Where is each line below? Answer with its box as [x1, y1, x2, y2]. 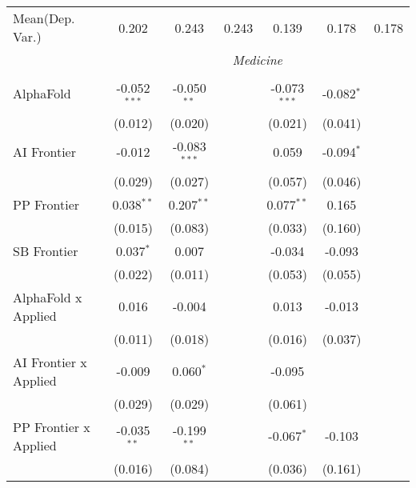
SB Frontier [13, 241, 78, 260]
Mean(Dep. [13, 9, 75, 27]
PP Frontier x [13, 417, 90, 436]
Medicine [232, 50, 282, 69]
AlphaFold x [13, 287, 82, 306]
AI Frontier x [13, 352, 87, 371]
